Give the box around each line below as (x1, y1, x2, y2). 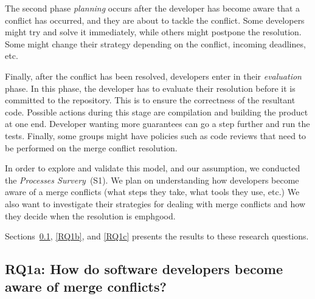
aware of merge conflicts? (5, 277, 167, 296)
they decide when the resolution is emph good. (5, 209, 176, 222)
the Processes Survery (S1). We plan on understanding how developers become (5, 173, 299, 186)
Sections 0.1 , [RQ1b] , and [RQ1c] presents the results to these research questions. (5, 230, 309, 242)
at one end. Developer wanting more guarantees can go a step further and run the (5, 117, 310, 130)
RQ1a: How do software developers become (5, 259, 283, 278)
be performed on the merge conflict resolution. (5, 141, 178, 154)
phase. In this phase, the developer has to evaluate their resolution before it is (5, 81, 296, 94)
